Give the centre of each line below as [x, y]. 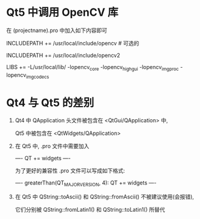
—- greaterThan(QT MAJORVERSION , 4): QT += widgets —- [86, 184]
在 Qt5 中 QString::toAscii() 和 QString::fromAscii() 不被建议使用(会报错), [105, 197]
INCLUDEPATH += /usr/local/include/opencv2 [63, 55]
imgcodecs [38, 77]
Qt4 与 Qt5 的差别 [50, 103]
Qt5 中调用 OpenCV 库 [63, 12]
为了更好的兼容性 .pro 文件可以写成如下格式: [70, 171]
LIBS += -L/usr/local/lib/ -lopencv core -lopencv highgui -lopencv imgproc [93, 67]
